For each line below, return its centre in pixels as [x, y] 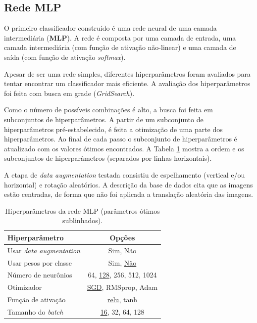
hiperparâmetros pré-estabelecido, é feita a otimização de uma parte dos [113, 129]
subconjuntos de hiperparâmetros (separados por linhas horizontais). [108, 158]
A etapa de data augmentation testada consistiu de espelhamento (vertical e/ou [125, 174]
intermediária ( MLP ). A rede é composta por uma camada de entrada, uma [120, 37]
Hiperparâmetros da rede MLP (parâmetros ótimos [82, 210]
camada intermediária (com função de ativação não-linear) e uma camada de [120, 47]
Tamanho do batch [35, 311]
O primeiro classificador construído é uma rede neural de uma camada [110, 28]
